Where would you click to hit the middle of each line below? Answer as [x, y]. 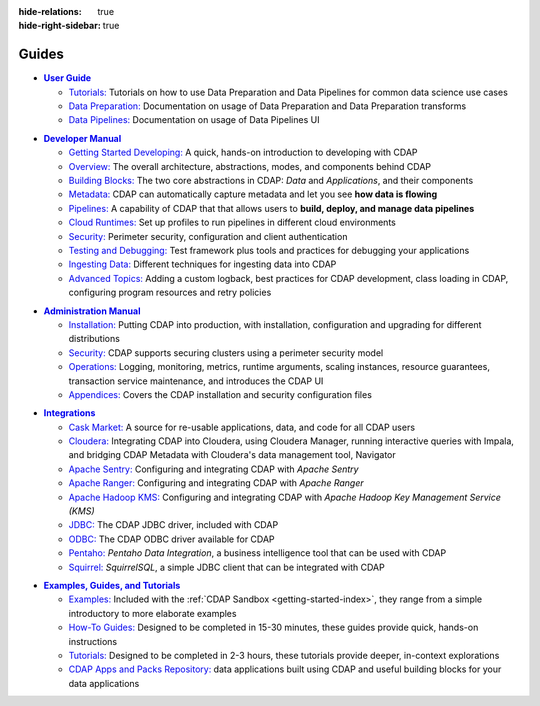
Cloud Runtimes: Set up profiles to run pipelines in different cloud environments [232, 222]
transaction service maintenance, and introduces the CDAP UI [196, 381]
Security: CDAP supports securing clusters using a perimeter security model [226, 352]
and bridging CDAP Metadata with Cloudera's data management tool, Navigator [232, 455]
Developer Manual [82, 138]
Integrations [69, 413]
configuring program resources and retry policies [170, 292]
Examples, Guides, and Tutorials [112, 585]
